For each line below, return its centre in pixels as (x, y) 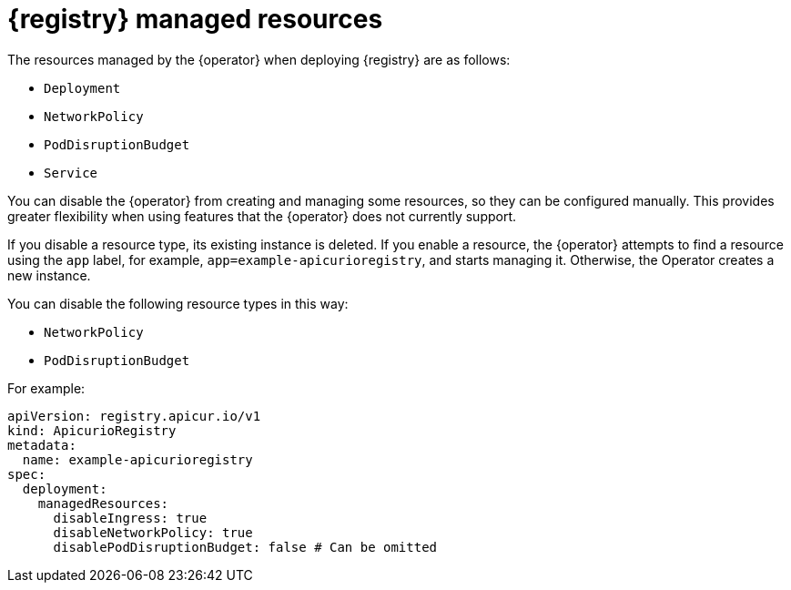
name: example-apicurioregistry (137, 459)
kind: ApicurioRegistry (92, 430)
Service (71, 173)
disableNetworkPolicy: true (153, 532)
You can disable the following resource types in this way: (178, 303)
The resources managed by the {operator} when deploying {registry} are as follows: (259, 59)
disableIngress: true (130, 518)
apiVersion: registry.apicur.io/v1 (134, 416)
